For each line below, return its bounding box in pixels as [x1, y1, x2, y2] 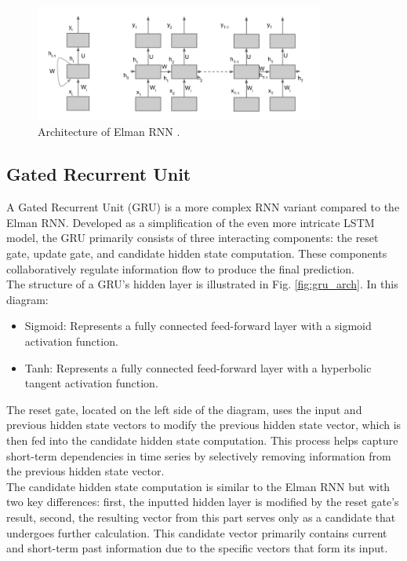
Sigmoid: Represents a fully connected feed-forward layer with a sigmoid [24, 317, 372, 334]
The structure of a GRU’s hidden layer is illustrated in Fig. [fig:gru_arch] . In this [6, 276, 398, 292]
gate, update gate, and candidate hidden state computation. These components [6, 245, 387, 262]
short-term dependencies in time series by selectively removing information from [6, 447, 391, 464]
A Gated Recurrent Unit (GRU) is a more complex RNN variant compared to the [6, 199, 400, 215]
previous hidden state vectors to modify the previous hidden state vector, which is [6, 416, 402, 433]
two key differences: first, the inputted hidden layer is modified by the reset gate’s [6, 493, 399, 510]
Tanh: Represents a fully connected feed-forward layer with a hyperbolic [24, 359, 372, 376]
